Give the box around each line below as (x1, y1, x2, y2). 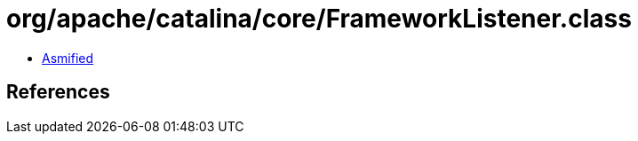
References (6, 81, 110, 104)
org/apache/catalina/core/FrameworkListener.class (6, 4, 632, 34)
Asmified (42, 50, 94, 66)
